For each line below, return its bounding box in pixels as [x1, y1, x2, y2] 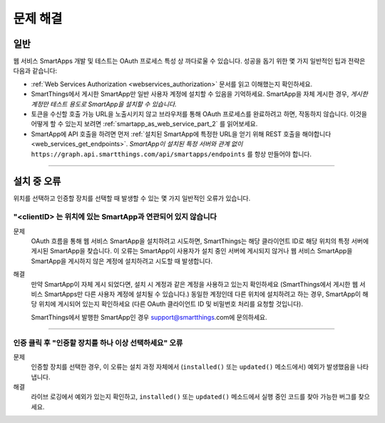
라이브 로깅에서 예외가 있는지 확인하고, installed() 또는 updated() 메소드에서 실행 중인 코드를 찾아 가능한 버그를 [31, 392, 357, 401]
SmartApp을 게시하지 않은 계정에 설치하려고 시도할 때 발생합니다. [31, 257, 213, 265]
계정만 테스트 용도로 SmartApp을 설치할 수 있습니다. [31, 100, 178, 108]
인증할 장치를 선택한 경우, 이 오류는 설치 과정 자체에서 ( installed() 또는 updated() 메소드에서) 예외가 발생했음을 [31, 362, 356, 371]
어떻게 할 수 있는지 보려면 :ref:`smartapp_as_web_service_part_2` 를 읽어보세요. [31, 120, 258, 128]
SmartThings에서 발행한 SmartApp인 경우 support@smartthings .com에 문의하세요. [31, 312, 267, 321]
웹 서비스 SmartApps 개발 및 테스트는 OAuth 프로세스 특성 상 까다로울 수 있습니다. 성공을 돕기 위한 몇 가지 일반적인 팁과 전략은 [13, 57, 366, 66]
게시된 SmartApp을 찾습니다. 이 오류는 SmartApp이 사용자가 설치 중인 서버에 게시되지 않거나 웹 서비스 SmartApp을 [31, 247, 353, 255]
